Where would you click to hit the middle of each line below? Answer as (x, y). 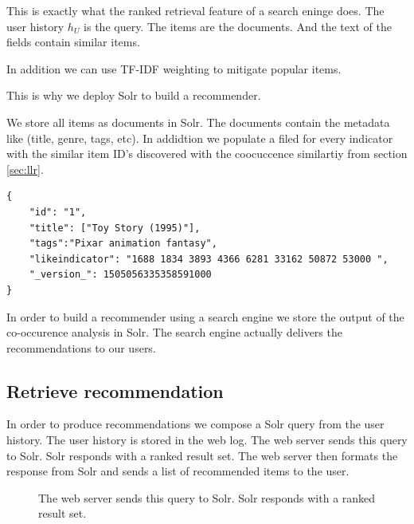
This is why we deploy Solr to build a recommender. (134, 95)
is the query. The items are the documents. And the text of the (238, 26)
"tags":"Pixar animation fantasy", (123, 244)
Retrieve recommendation (115, 390)
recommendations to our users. (81, 347)
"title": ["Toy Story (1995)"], (115, 228)
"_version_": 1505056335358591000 (120, 275)
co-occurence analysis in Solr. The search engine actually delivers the (174, 332)
